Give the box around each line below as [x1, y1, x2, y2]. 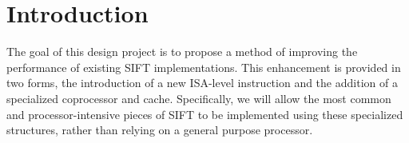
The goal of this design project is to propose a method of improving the [6, 43, 358, 60]
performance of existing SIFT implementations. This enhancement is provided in [6, 58, 401, 75]
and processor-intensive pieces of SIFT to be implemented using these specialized [6, 105, 403, 122]
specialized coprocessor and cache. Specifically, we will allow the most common [6, 89, 391, 106]
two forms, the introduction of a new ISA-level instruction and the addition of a [6, 74, 398, 91]
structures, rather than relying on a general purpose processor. [6, 121, 313, 138]
